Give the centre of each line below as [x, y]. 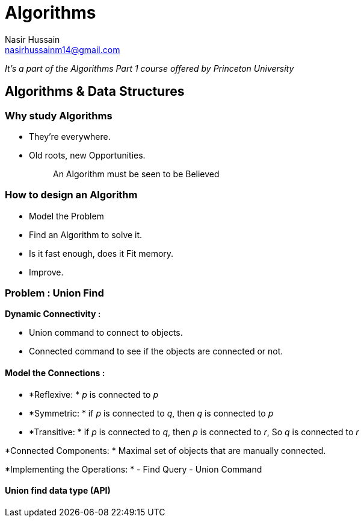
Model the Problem [66, 216]
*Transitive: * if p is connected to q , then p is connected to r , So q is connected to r [194, 432]
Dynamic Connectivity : [53, 314]
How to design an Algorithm [71, 195]
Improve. [46, 272]
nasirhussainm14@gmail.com [63, 49]
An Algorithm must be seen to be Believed [136, 174]
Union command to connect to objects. [106, 333]
